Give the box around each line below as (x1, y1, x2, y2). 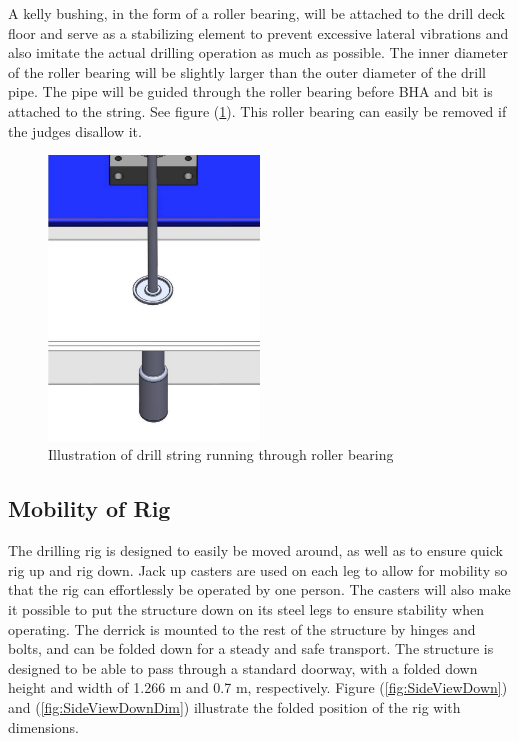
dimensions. (8, 716, 79, 737)
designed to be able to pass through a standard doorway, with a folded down (8, 657, 478, 678)
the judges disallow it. (8, 120, 142, 141)
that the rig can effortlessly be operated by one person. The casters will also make (8, 579, 511, 600)
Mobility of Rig (8, 493, 171, 524)
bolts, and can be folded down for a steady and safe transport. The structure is (8, 638, 494, 659)
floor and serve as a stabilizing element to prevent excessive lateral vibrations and (8, 22, 509, 43)
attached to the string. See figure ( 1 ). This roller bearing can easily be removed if (8, 100, 507, 121)
